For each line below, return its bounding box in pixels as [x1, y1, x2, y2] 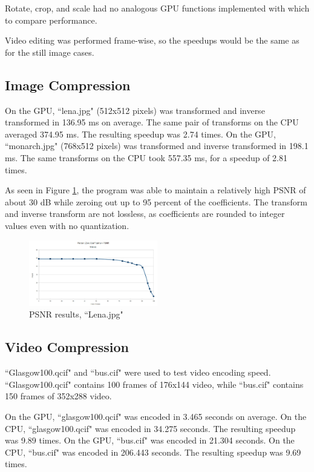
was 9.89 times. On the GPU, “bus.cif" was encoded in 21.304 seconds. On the [5, 434, 295, 447]
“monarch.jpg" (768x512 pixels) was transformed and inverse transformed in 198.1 [5, 139, 309, 152]
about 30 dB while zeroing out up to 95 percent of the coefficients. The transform [5, 195, 307, 208]
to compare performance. [5, 13, 97, 26]
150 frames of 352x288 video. [5, 390, 112, 402]
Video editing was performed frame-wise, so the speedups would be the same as [5, 34, 299, 47]
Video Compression [5, 337, 129, 356]
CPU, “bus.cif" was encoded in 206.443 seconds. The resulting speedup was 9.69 [5, 445, 301, 458]
